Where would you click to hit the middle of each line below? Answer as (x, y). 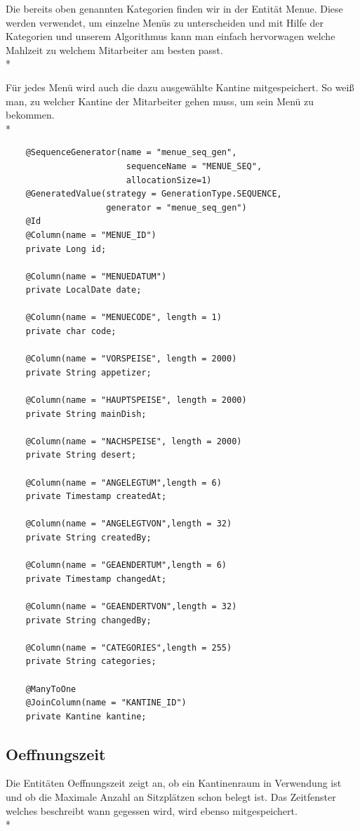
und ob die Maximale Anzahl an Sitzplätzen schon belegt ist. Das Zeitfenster (171, 797)
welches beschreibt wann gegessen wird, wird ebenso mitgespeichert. (152, 810)
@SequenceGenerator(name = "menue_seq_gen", (131, 153)
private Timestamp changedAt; (96, 579)
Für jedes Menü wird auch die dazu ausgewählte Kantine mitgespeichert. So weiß (180, 87)
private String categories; (91, 662)
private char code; (71, 332)
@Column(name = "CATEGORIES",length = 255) (129, 647)
